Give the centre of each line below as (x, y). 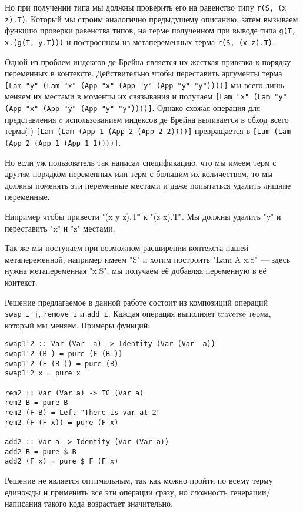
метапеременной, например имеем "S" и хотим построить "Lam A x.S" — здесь (148, 259)
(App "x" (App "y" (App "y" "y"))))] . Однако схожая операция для (133, 108)
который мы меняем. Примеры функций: (78, 325)
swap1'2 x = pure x (43, 373)
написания (23, 503)
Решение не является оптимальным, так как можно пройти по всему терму (139, 480)
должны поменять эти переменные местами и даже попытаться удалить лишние (148, 185)
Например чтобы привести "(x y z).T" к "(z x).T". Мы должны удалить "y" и (143, 217)
